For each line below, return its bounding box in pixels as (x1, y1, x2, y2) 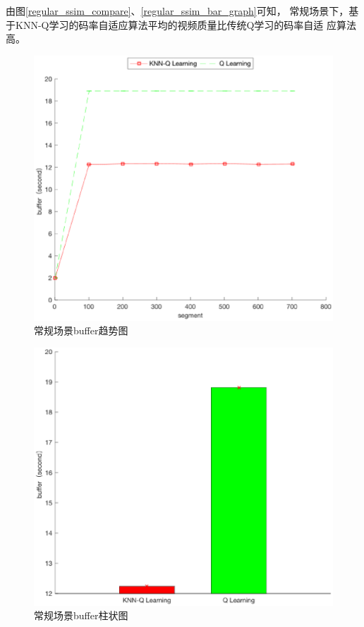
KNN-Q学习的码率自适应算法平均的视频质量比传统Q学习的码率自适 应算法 (15, 17, 356, 32)
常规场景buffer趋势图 (34, 323, 128, 338)
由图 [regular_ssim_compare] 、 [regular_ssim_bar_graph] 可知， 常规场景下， (6, 4, 349, 18)
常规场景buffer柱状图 (34, 608, 128, 623)
